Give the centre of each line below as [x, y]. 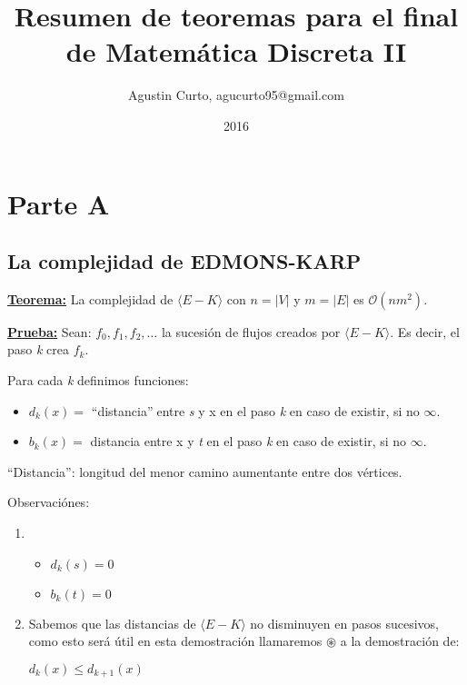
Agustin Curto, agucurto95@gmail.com [236, 95]
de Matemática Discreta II [236, 51]
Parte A [59, 203]
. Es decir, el [425, 331]
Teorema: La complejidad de [90, 298]
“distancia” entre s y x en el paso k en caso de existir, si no [255, 410]
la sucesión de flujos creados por [251, 331]
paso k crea [39, 349]
